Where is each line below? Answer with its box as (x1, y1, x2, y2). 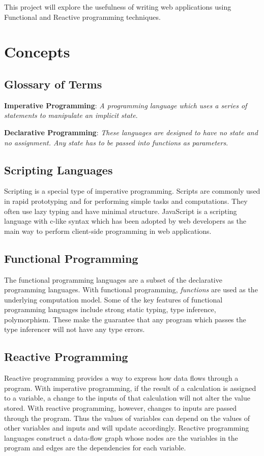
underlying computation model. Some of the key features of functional (4, 294, 223, 305)
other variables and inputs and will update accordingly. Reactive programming (4, 422, 249, 433)
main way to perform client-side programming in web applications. (4, 225, 212, 236)
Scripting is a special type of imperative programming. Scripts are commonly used (4, 186, 260, 196)
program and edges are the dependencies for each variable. (4, 442, 186, 453)
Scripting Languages (4, 162, 113, 177)
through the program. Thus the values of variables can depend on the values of (4, 412, 250, 423)
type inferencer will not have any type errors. (4, 324, 145, 335)
